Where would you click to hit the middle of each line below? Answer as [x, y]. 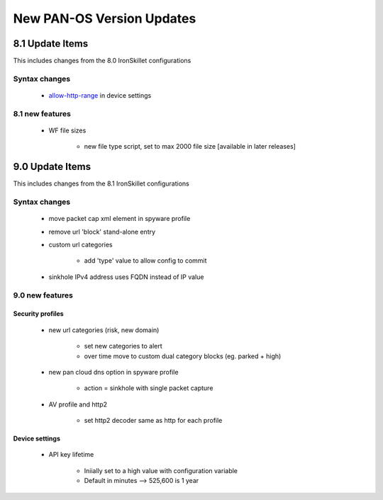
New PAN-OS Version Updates [105, 18]
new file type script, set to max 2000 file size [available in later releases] [190, 147]
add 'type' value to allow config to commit [145, 261]
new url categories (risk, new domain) [104, 330]
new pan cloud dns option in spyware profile [113, 372]
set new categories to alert [123, 346]
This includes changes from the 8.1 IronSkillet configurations [101, 183]
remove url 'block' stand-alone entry [102, 232]
